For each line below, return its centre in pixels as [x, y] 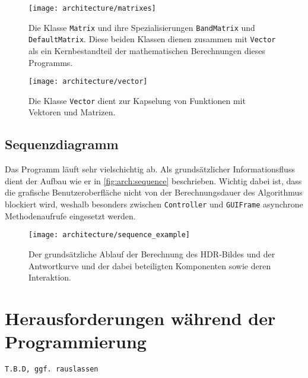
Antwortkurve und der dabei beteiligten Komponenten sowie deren [150, 265]
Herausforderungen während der [140, 318]
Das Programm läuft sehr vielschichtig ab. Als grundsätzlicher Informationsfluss [150, 169]
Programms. [51, 62]
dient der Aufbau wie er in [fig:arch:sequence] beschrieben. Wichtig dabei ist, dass [153, 180]
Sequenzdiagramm [62, 144]
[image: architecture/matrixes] [92, 8]
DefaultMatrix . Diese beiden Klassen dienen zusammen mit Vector [152, 39]
